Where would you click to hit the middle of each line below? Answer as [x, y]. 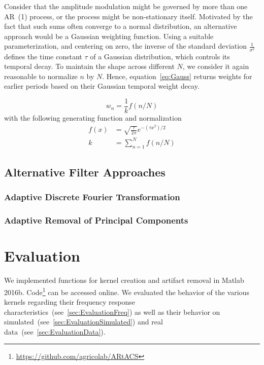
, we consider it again [216, 66]
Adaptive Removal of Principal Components [96, 220]
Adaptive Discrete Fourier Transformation [92, 197]
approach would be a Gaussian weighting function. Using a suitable [109, 36]
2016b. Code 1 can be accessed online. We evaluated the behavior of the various [127, 291]
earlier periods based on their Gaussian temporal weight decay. [102, 86]
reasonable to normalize [41, 76]
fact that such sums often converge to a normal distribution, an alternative [121, 26]
